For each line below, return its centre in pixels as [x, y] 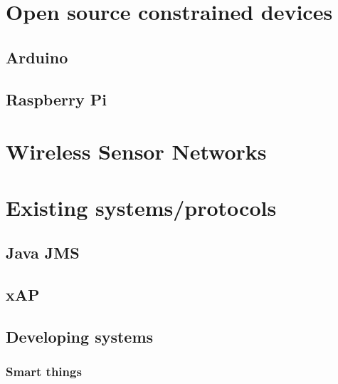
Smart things [44, 371]
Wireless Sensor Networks [136, 151]
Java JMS [43, 253]
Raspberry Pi [56, 99]
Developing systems [80, 336]
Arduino [37, 57]
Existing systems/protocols [141, 207]
